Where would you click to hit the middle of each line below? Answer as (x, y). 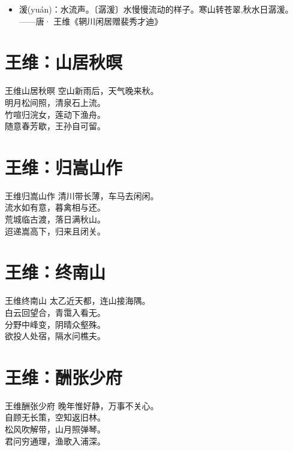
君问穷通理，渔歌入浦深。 (55, 441)
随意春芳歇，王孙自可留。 (55, 126)
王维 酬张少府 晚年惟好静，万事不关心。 (82, 405)
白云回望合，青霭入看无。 (55, 312)
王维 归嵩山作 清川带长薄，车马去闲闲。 (82, 195)
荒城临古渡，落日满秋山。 (55, 219)
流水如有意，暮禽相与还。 (55, 207)
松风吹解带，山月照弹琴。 (55, 429)
